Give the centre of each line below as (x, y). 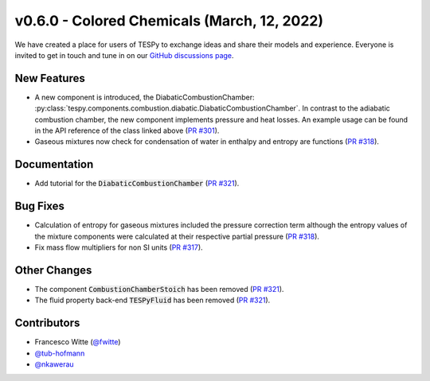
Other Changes (53, 270)
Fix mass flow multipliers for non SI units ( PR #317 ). (119, 247)
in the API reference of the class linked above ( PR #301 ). (127, 130)
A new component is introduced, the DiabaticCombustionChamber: (145, 97)
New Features (50, 78)
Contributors (47, 323)
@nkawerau (55, 364)
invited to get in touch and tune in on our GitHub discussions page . (124, 55)
